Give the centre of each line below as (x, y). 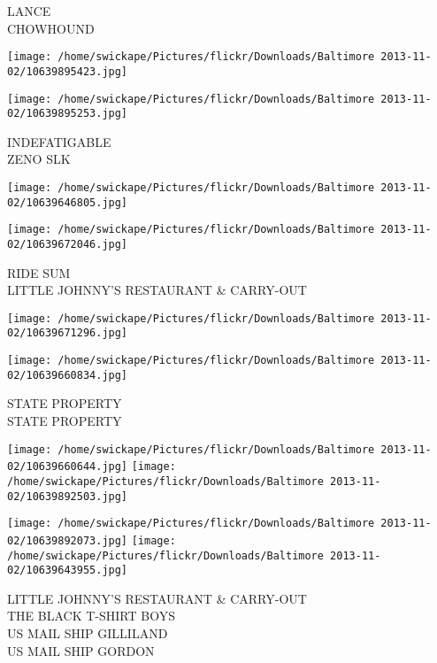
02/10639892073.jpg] (68, 540)
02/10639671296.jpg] (68, 333)
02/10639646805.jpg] (68, 202)
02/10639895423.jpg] (68, 71)
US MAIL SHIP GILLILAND (88, 633)
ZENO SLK (39, 159)
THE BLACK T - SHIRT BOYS (91, 616)
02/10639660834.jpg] (68, 375)
